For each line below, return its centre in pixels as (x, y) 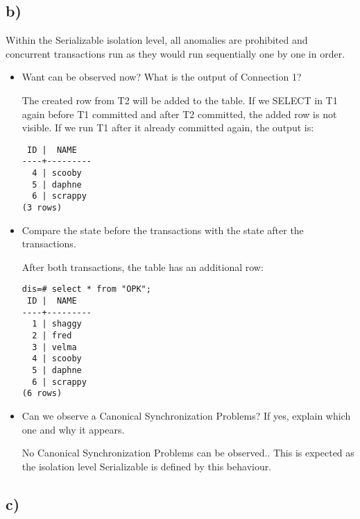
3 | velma (54, 347)
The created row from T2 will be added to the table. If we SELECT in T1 (180, 100)
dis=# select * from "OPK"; (86, 289)
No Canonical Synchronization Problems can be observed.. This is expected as (188, 453)
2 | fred (52, 336)
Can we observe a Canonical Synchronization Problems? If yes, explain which (186, 416)
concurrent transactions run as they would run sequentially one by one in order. (175, 53)
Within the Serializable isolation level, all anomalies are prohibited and (157, 40)
